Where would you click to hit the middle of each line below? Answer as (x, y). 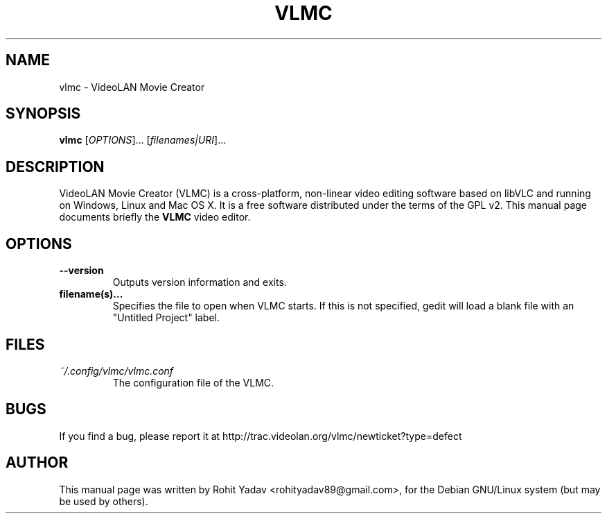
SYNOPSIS (43, 114)
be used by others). (104, 501)
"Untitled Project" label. (166, 318)
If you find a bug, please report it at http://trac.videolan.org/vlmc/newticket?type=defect (261, 436)
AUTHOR (37, 463)
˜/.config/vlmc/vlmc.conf (116, 371)
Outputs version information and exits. (200, 282)
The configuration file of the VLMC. (193, 382)
